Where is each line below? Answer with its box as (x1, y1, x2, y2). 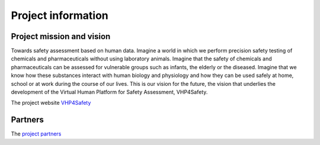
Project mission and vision (11, 31, 111, 41)
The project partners (11, 130, 62, 137)
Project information (11, 9, 109, 22)
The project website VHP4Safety (11, 99, 91, 107)
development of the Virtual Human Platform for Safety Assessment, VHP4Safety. (11, 89, 208, 96)
